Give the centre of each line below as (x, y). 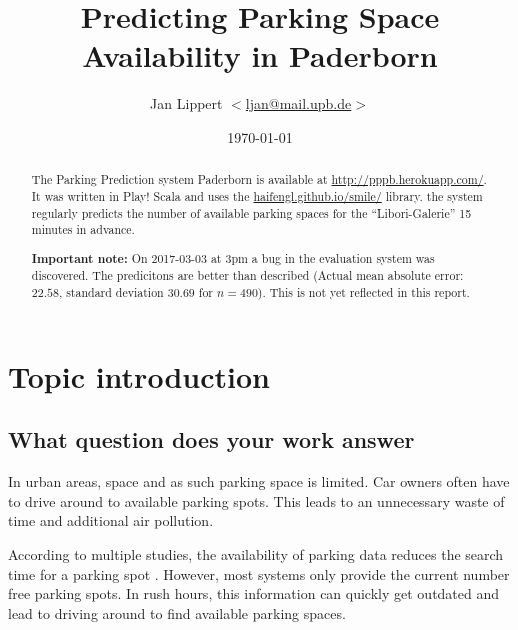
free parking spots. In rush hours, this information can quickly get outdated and (254, 593)
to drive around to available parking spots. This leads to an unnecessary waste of (256, 500)
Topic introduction (139, 375)
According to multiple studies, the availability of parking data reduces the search (256, 553)
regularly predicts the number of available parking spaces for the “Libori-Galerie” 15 (251, 212)
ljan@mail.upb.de (298, 103)
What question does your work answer (211, 439)
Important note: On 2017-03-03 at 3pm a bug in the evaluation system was (233, 258)
